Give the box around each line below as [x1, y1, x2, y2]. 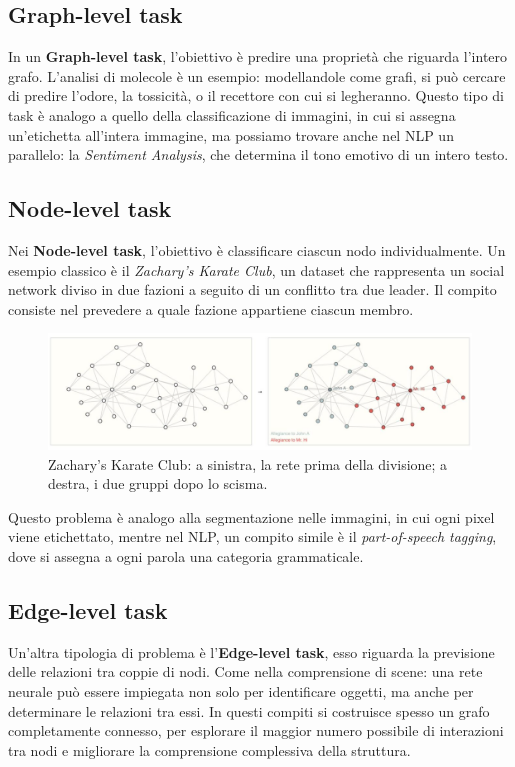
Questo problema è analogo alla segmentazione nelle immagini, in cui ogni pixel [8, 506, 495, 527]
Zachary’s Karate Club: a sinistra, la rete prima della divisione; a [48, 453, 448, 474]
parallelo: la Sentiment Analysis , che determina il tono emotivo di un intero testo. [8, 144, 509, 165]
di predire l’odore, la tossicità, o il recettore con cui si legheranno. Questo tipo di [8, 85, 504, 106]
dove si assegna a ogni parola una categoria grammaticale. [8, 546, 364, 567]
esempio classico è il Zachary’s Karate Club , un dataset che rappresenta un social [8, 259, 505, 280]
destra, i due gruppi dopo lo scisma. [48, 473, 268, 494]
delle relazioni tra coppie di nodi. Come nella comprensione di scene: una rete [8, 661, 483, 682]
